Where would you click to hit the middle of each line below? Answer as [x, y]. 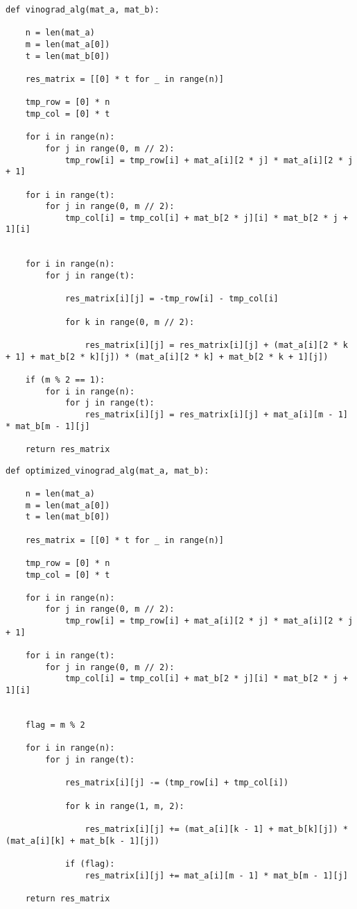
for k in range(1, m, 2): [124, 806]
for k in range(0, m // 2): [130, 322]
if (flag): [90, 864]
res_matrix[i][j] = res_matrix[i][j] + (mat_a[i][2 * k [216, 345]
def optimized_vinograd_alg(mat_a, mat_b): [107, 470]
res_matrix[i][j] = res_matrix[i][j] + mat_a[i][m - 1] [216, 414]
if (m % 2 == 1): [65, 380]
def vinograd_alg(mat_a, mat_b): [82, 10]
